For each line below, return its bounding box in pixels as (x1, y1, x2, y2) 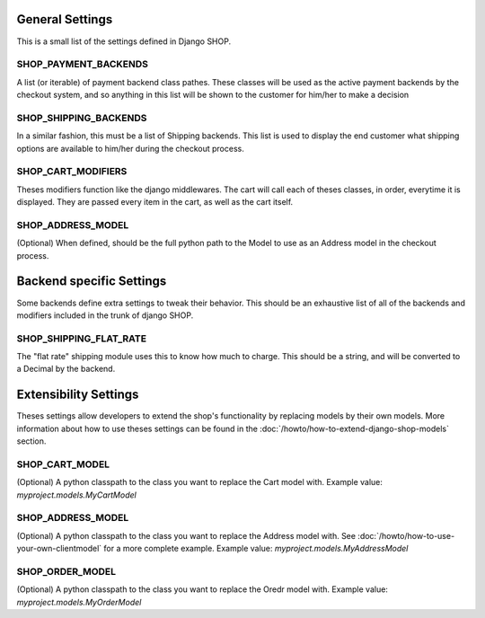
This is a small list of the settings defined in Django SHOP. (16, 36, 232, 47)
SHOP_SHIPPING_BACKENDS (16, 111, 147, 124)
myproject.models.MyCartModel (16, 490, 137, 500)
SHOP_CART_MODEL (16, 458, 110, 471)
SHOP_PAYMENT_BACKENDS (16, 58, 148, 71)
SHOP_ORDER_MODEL (16, 565, 117, 578)
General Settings (16, 12, 113, 27)
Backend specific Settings (16, 274, 167, 289)
